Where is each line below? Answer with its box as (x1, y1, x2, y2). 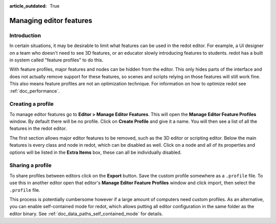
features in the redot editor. (9, 125, 67, 131)
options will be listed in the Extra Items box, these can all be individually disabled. (9, 149, 182, 155)
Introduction (9, 32, 41, 39)
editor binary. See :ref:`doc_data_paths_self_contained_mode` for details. (9, 210, 163, 217)
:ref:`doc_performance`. (9, 87, 60, 94)
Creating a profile (9, 100, 54, 107)
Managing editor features (9, 16, 93, 25)
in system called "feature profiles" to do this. (9, 57, 104, 63)
